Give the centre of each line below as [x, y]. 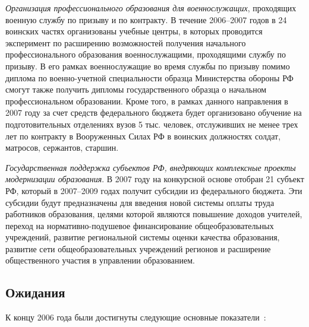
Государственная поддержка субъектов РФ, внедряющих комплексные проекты [151, 167]
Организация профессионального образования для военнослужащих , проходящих [151, 8]
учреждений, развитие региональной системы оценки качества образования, [143, 237]
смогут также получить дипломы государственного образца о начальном [136, 89]
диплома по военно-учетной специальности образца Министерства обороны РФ [149, 77]
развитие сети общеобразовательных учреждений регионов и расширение [138, 248]
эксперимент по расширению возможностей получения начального [126, 42]
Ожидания [35, 292]
